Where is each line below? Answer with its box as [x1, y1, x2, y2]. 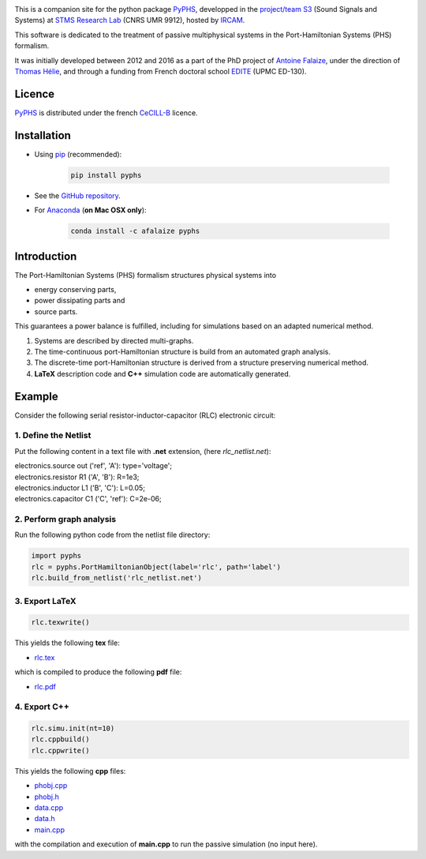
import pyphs [31, 551, 82, 561]
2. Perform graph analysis [14, 514, 117, 525]
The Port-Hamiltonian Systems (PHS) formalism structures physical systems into [14, 270, 276, 279]
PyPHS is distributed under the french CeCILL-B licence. [14, 107, 198, 118]
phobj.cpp [34, 781, 68, 790]
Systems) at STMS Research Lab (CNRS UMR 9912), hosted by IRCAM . [14, 16, 245, 25]
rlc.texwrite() [31, 618, 90, 627]
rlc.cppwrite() [31, 746, 90, 755]
